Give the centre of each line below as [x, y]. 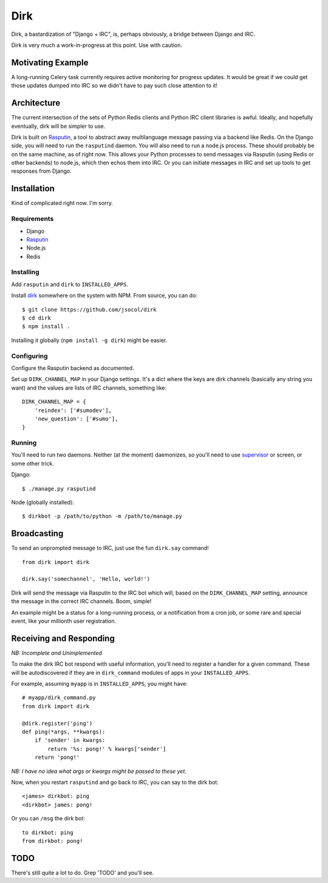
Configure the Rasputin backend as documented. [73, 368]
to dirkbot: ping [48, 832]
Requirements [32, 219]
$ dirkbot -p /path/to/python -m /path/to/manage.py [102, 516]
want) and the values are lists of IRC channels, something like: [89, 388]
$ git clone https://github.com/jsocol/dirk [90, 309]
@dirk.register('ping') [57, 723]
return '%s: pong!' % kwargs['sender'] [107, 749]
